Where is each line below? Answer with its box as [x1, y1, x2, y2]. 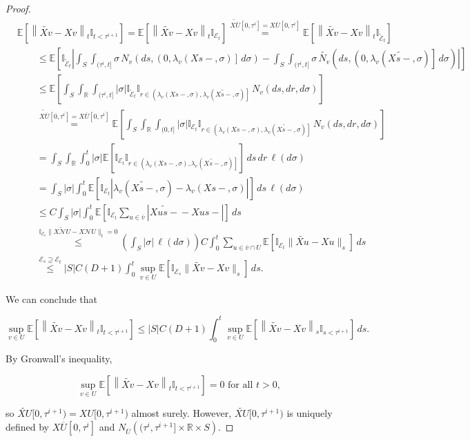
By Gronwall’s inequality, [6, 351, 112, 366]
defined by [6, 420, 50, 434]
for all [228, 380, 253, 390]
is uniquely [286, 406, 333, 420]
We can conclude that [6, 291, 97, 306]
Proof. [6, 1, 31, 15]
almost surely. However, [131, 406, 232, 420]
